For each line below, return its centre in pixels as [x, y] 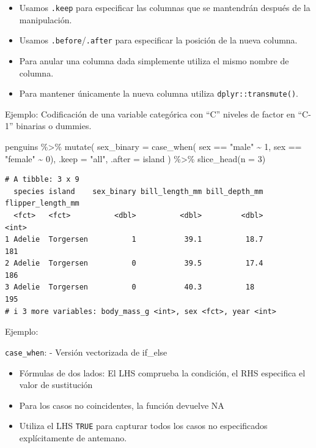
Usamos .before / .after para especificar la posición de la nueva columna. [158, 40]
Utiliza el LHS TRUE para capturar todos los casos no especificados [143, 426]
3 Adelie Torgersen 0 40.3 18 [130, 287]
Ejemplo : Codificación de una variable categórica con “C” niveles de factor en [150, 114]
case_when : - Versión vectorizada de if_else [86, 352]
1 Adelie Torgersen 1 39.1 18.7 [134, 240]
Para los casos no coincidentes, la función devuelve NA [122, 405]
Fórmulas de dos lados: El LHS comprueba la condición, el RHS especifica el [162, 372]
